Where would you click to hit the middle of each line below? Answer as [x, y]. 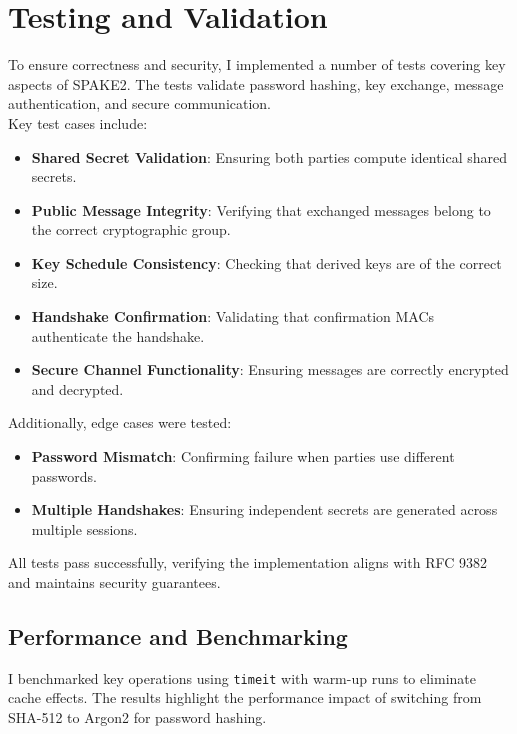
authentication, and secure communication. [140, 103]
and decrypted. [77, 388]
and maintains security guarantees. [114, 582]
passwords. [64, 475]
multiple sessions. [84, 528]
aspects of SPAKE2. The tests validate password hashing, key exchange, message [256, 83]
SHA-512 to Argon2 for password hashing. [137, 717]
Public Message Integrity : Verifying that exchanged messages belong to [261, 209]
